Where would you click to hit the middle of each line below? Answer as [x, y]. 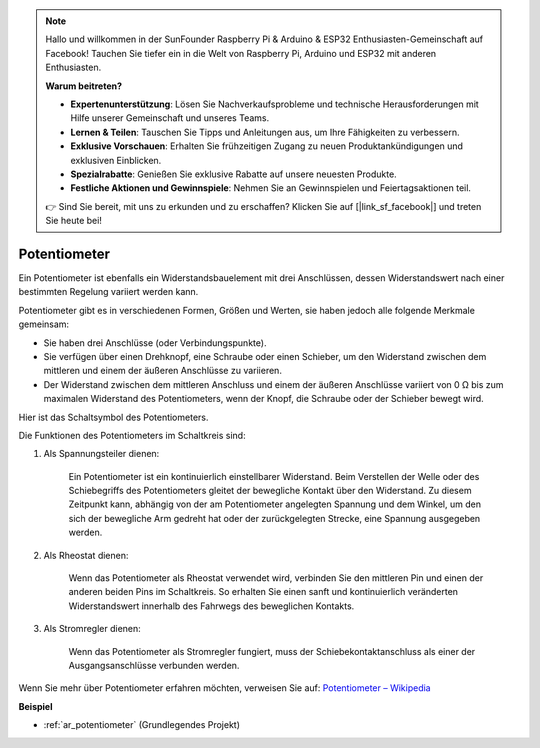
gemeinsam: [44, 324]
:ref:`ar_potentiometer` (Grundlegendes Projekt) [141, 725]
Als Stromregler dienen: [92, 629]
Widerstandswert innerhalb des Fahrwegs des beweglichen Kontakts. [211, 606]
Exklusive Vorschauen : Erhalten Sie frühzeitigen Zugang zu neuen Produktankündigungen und [267, 146]
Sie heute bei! [73, 221]
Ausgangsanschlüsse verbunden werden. [154, 665]
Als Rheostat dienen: [86, 555]
